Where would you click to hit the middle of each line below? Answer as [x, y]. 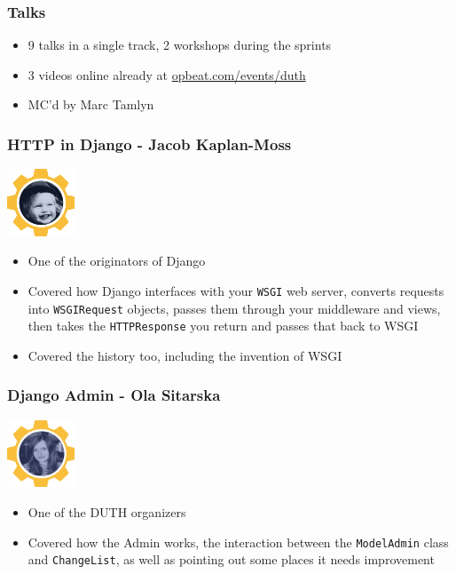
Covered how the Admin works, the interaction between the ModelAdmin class [238, 542]
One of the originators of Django [117, 261]
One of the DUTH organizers [107, 511]
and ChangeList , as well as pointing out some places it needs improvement [231, 559]
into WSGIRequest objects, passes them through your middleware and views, [234, 308]
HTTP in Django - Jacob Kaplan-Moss [149, 143]
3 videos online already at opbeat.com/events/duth [167, 74]
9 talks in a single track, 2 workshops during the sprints [180, 45]
